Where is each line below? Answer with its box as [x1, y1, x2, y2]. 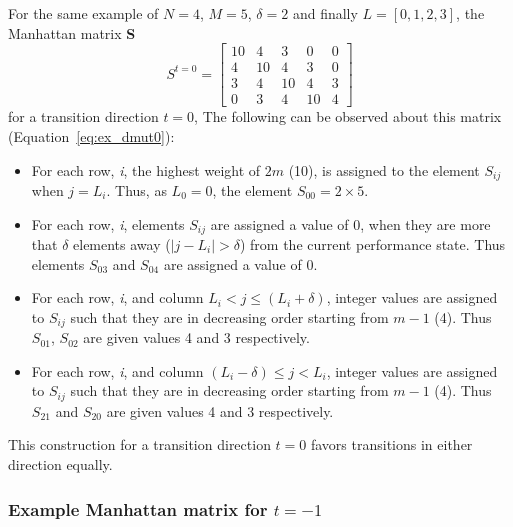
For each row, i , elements [31, 213, 185, 234]
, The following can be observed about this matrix [194, 106, 502, 127]
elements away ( [73, 234, 171, 254]
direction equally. [8, 454, 113, 475]
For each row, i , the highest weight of [31, 159, 261, 180]
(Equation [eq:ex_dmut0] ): [8, 125, 175, 146]
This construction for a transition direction [8, 434, 271, 455]
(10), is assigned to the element [288, 159, 480, 180]
